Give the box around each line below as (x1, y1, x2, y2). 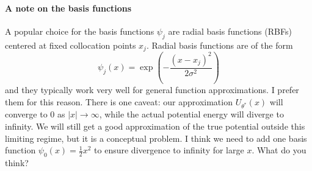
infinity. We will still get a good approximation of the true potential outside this (5, 119, 305, 132)
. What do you (252, 144, 307, 156)
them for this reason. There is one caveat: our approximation (5, 95, 233, 108)
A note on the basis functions (5, 1, 132, 14)
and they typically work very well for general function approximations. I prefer (5, 83, 299, 96)
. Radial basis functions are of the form (146, 38, 293, 51)
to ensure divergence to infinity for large (94, 144, 244, 156)
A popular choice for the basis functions (5, 24, 154, 37)
